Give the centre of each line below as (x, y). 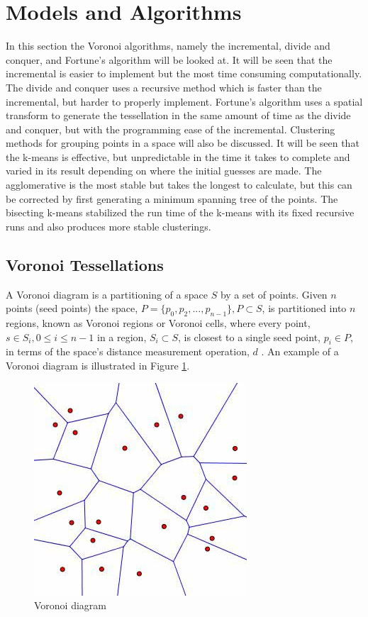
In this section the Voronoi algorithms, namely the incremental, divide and (168, 46)
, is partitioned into (304, 308)
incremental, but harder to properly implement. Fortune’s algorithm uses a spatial (184, 101)
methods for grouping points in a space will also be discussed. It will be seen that (183, 143)
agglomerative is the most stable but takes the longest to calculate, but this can (179, 185)
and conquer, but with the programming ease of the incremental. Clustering (171, 129)
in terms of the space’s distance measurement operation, (128, 351)
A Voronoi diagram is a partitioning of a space (107, 294)
